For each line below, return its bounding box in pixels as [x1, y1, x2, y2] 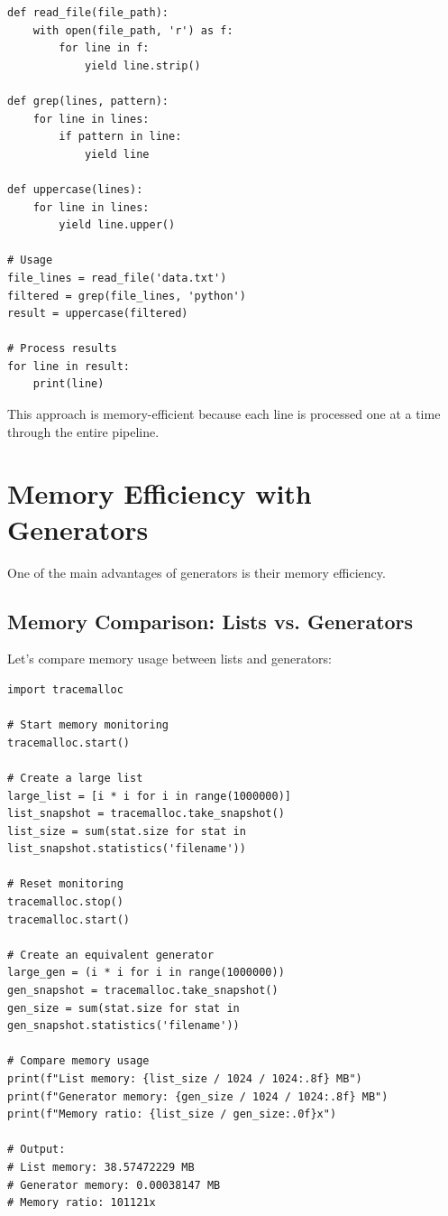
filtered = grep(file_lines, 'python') [7, 289, 246, 302]
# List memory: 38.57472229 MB [7, 1160, 195, 1174]
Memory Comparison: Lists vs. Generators [7, 607, 414, 635]
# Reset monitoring [7, 877, 123, 891]
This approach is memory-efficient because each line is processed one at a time [7, 404, 441, 423]
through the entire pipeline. [7, 422, 160, 441]
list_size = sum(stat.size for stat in [7, 824, 246, 838]
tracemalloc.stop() [7, 896, 123, 909]
